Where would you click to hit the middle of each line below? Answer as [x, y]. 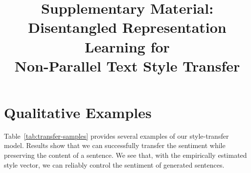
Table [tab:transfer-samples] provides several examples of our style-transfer [116, 136]
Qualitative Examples [78, 112]
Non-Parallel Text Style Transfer [127, 65]
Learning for [127, 46]
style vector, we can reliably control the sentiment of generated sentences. [114, 164]
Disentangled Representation [127, 27]
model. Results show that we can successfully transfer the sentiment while [115, 145]
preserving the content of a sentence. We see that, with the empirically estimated [125, 155]
